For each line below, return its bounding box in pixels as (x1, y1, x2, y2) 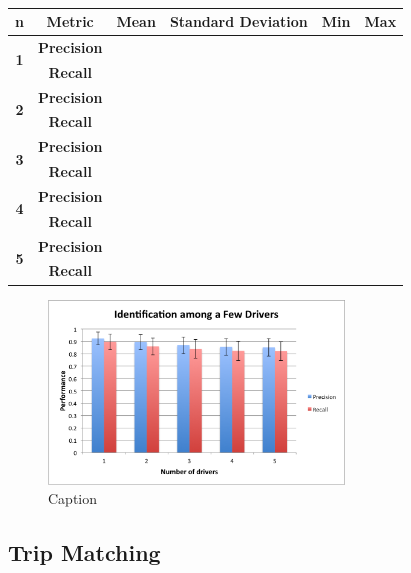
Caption (48, 488, 98, 509)
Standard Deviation (169, 11, 308, 31)
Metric (46, 11, 94, 31)
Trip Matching (8, 537, 161, 568)
